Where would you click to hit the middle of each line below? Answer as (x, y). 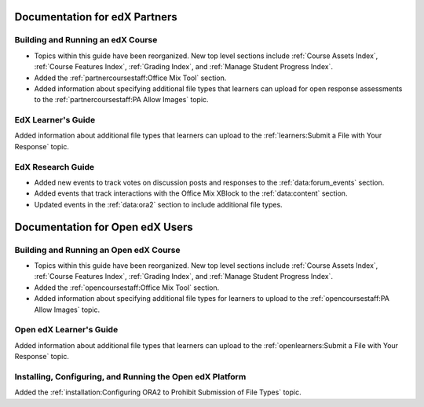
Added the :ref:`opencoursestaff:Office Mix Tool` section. (127, 288)
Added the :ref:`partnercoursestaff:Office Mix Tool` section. (130, 78)
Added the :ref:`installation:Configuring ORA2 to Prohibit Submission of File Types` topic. (158, 392)
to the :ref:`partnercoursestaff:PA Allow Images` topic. (121, 100)
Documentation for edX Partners (96, 17)
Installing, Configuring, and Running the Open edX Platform (130, 376)
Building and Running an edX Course (86, 40)
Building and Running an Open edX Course (97, 250)
